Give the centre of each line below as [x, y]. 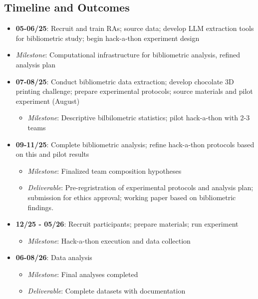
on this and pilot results [52, 154]
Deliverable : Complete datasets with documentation [107, 291]
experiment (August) [48, 101]
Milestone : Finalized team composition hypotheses [105, 170]
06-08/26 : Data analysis [54, 257]
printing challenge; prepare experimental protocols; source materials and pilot [134, 91]
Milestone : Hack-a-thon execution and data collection [109, 240]
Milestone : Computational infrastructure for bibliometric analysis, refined [128, 55]
